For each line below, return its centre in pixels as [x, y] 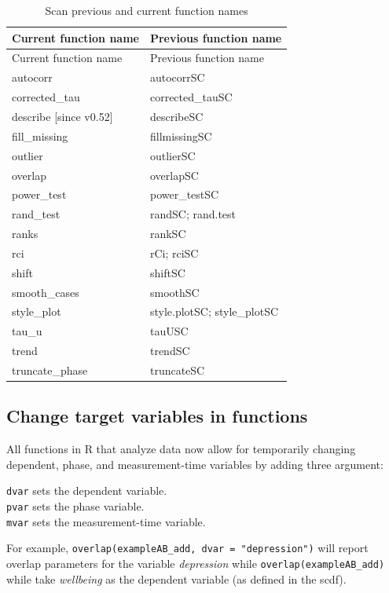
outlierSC [172, 155]
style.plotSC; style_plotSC [214, 311]
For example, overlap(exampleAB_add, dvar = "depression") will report [187, 548]
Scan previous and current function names [147, 10]
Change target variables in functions [157, 416]
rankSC [168, 234]
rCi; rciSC [174, 253]
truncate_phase [50, 370]
